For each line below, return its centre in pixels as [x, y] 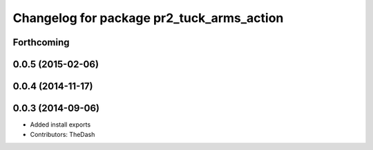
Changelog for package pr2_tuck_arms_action [148, 18]
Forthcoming [41, 42]
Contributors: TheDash [63, 134]
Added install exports [60, 125]
